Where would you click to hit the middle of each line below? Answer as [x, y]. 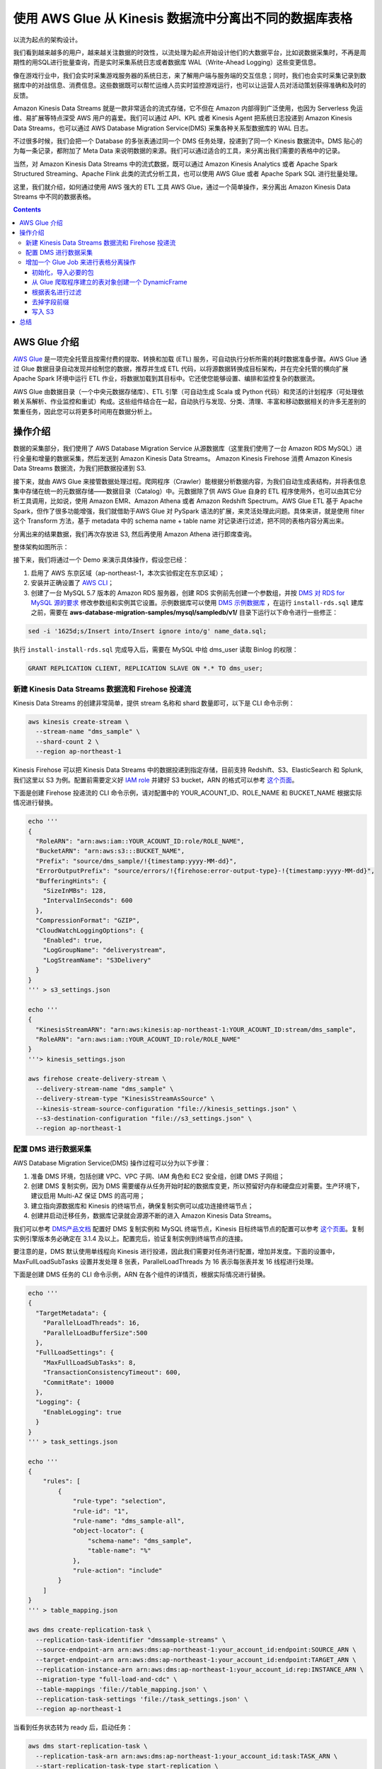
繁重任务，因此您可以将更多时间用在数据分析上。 [84, 411]
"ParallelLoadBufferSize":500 [95, 1333]
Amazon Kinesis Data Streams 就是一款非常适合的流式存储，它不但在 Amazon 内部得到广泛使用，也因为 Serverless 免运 [188, 108]
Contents [27, 209]
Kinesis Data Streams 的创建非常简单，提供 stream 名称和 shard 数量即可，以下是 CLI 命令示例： [154, 703]
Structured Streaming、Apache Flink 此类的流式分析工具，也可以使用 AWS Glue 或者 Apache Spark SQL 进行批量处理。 [187, 174]
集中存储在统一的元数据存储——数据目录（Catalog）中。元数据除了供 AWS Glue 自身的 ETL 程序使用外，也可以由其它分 [187, 491]
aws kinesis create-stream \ [79, 722]
